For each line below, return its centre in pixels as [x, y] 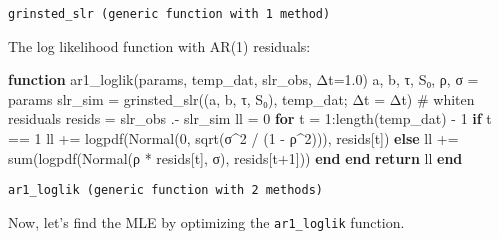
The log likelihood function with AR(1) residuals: [159, 45]
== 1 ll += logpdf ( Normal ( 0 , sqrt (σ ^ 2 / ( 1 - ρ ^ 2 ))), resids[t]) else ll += [233, 138]
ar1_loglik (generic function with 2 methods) [165, 190]
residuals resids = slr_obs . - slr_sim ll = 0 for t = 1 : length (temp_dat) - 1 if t [250, 118]
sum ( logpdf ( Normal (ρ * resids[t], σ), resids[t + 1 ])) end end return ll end [235, 157]
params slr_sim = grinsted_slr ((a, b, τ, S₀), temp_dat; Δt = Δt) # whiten [241, 98]
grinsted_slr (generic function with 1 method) [169, 14]
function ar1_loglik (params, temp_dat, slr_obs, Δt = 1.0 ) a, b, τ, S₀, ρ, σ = [243, 79]
